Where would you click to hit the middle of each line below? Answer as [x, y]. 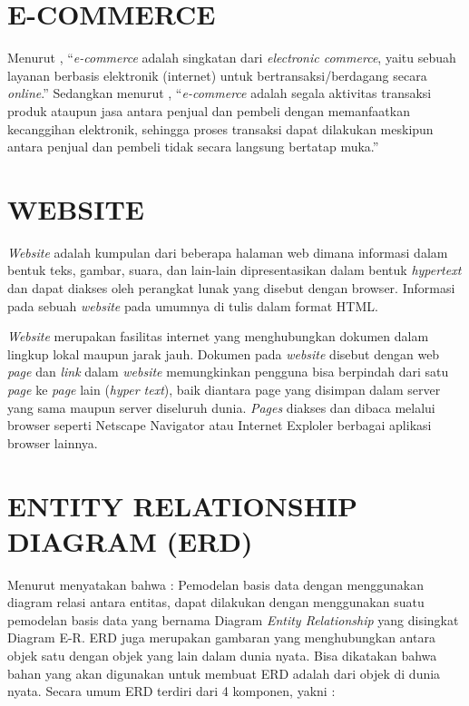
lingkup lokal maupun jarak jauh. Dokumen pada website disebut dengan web [224, 353]
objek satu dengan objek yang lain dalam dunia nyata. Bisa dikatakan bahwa [222, 656]
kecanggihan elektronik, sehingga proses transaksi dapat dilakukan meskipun [220, 128]
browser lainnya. [53, 442]
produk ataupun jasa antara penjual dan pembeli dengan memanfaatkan [209, 110]
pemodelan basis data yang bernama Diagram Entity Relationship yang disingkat [233, 619]
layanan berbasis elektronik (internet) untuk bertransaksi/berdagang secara [217, 75]
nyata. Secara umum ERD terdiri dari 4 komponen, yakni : [171, 691]
